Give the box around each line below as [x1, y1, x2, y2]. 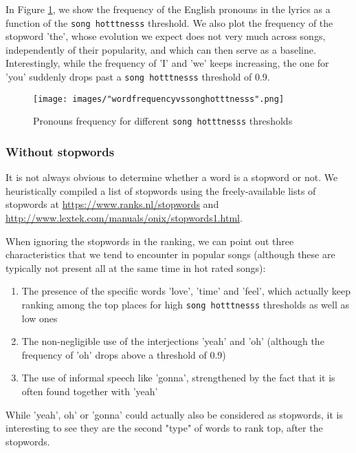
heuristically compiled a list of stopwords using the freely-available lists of [5, 183, 316, 198]
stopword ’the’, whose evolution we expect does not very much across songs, [5, 29, 326, 43]
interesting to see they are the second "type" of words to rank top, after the [5, 421, 323, 435]
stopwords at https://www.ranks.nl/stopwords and [5, 197, 219, 211]
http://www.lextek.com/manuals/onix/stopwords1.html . [5, 211, 243, 224]
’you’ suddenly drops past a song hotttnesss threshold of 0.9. [5, 70, 270, 84]
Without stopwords [5, 143, 115, 160]
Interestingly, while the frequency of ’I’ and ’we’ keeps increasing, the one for [5, 56, 329, 70]
